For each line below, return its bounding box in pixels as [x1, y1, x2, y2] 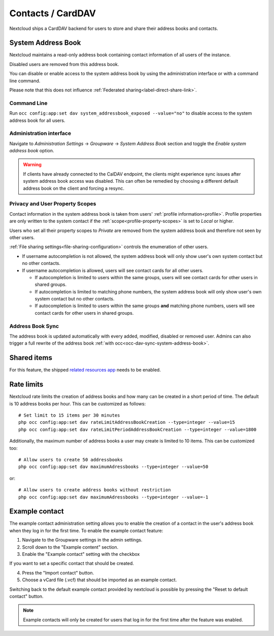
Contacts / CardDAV [9, 8, 96, 19]
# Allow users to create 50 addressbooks [18, 457, 123, 462]
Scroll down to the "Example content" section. [22, 544, 119, 550]
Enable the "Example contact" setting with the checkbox [22, 551, 140, 557]
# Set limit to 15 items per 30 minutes [18, 412, 120, 418]
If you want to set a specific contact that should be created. [9, 560, 134, 566]
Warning [23, 161, 42, 168]
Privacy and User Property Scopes [9, 200, 96, 208]
